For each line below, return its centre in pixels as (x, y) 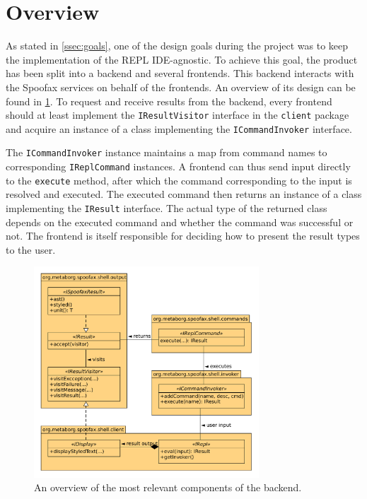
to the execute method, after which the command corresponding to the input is (179, 180)
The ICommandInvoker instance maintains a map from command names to (167, 152)
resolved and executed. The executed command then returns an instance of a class (184, 194)
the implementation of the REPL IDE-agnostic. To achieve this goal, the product (182, 59)
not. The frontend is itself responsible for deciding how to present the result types (183, 236)
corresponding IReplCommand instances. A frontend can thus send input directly (178, 166)
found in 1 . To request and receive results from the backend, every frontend (169, 101)
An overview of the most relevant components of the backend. (168, 487)
